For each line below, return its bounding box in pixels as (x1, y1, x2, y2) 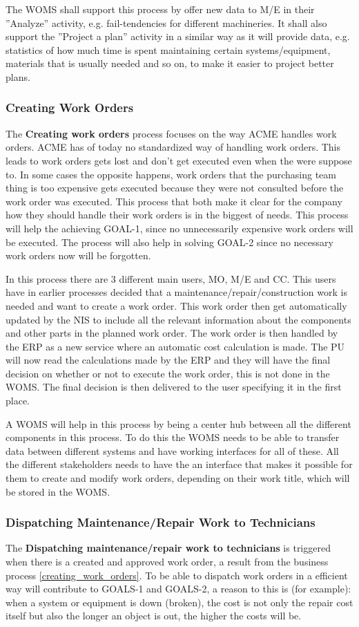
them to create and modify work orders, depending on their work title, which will (6, 471, 350, 485)
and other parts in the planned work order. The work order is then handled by (6, 326, 338, 340)
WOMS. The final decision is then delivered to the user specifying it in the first (6, 380, 342, 394)
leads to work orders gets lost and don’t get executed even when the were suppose (6, 153, 352, 167)
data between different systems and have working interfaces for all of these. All (6, 443, 339, 458)
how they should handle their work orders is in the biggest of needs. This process (6, 207, 349, 222)
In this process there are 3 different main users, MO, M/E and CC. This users (6, 271, 336, 286)
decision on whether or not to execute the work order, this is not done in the (6, 366, 330, 380)
